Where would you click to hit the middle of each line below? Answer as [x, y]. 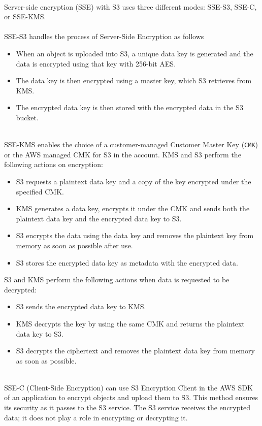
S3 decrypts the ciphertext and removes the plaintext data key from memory [135, 351]
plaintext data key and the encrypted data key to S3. [99, 218]
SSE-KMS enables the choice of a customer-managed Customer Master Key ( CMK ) [131, 144]
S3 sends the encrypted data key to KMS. [81, 306]
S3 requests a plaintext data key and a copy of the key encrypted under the [134, 181]
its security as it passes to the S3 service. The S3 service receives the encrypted [127, 407]
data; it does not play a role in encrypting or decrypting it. [96, 417]
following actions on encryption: [54, 164]
